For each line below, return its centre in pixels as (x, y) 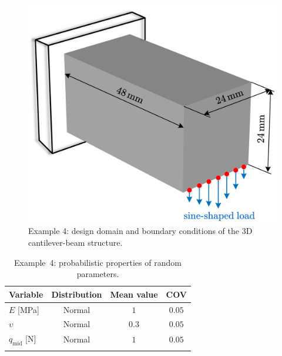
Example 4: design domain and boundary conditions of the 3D (140, 231)
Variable (26, 294)
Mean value (134, 294)
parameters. (98, 274)
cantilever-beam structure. (75, 242)
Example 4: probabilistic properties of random (98, 262)
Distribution (77, 294)
